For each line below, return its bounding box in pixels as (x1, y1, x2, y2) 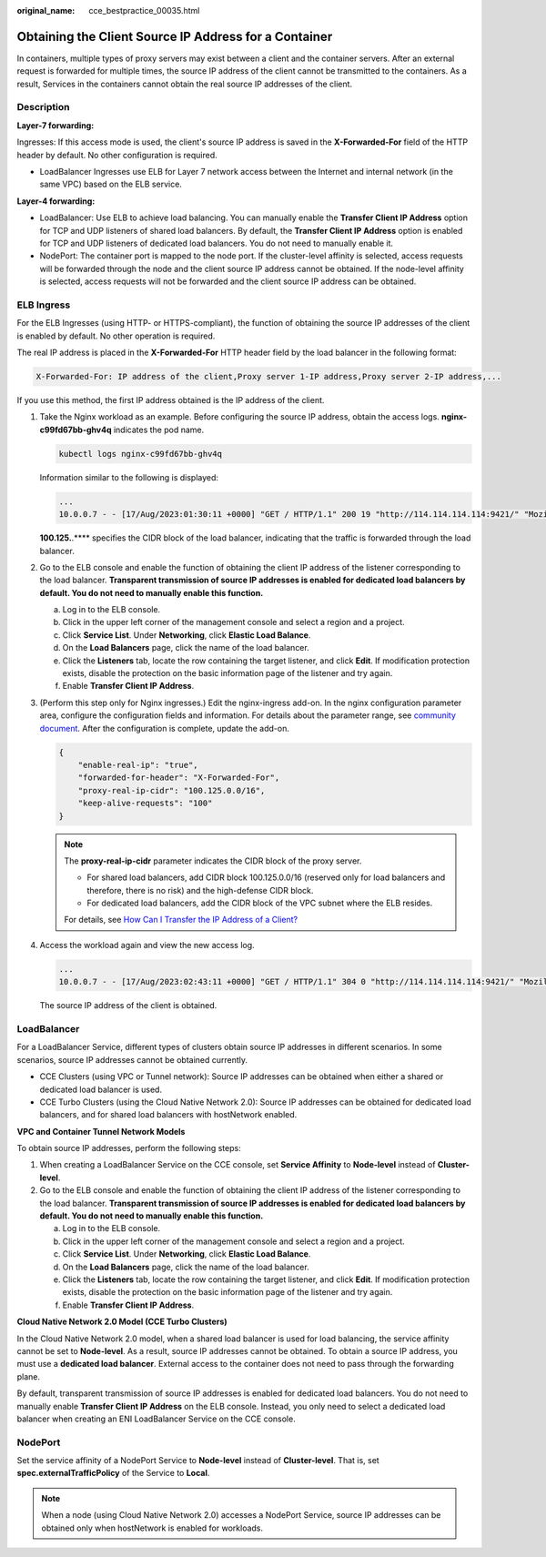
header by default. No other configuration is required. (16, 149, 217, 160)
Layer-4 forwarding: (16, 196, 96, 207)
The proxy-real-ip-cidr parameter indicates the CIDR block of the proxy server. (64, 855, 362, 866)
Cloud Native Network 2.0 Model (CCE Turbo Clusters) (16, 1316, 227, 1328)
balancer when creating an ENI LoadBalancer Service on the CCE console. (16, 1413, 296, 1424)
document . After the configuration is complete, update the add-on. (39, 723, 290, 733)
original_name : (16, 5, 76, 15)
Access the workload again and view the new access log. (39, 939, 255, 950)
